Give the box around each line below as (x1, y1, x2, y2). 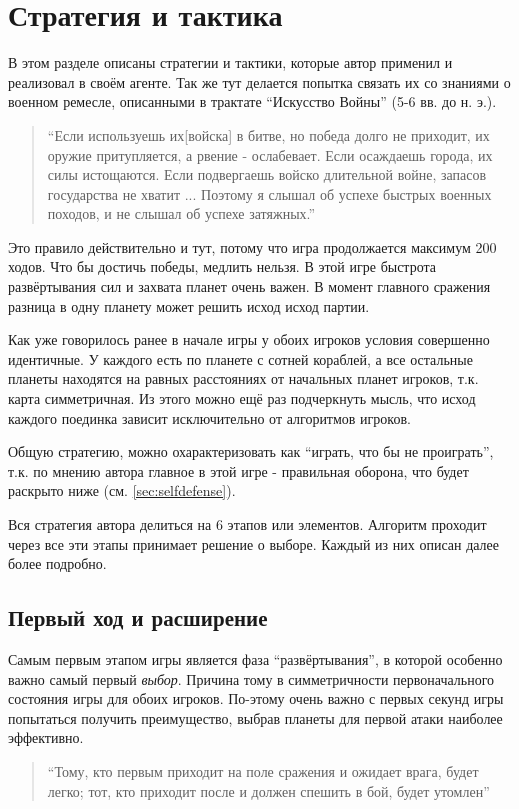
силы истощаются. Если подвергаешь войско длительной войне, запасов (47, 164, 487, 185)
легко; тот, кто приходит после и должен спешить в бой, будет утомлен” (47, 780, 490, 801)
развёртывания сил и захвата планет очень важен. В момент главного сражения (8, 276, 491, 297)
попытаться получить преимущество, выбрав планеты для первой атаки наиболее (8, 707, 503, 728)
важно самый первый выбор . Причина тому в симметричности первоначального (8, 668, 495, 689)
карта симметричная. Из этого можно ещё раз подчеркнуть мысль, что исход (8, 388, 476, 409)
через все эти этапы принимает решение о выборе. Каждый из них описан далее (8, 533, 500, 554)
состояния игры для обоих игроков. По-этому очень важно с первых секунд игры (8, 688, 504, 709)
